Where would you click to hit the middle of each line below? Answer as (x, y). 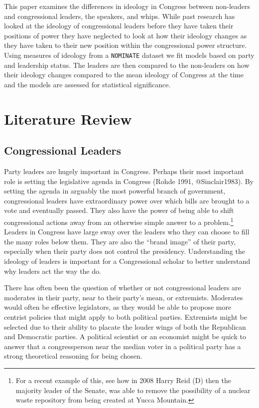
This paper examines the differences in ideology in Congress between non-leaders (127, 6)
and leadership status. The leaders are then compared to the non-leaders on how (127, 65)
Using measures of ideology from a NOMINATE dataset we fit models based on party (129, 55)
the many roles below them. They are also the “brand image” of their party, (120, 241)
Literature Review (68, 118)
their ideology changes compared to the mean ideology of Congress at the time (124, 75)
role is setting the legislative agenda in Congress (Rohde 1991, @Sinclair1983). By (129, 181)
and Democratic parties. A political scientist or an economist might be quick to (125, 336)
